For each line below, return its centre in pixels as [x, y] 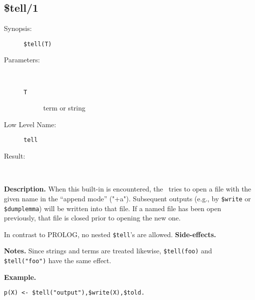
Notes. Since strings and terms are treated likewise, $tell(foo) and [108, 251]
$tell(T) [38, 44]
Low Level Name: [30, 124]
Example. [20, 277]
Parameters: [22, 60]
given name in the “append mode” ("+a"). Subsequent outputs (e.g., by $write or [127, 198]
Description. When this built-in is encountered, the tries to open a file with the [128, 189]
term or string [64, 108]
